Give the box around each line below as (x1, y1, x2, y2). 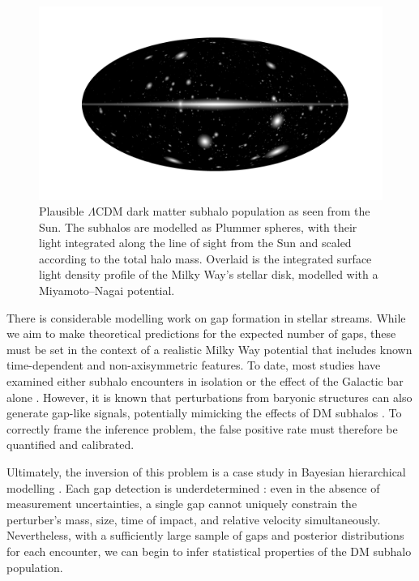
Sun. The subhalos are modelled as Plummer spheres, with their (39, 218, 357, 235)
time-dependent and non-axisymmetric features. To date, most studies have (6, 357, 381, 374)
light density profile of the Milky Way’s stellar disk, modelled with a (39, 266, 378, 283)
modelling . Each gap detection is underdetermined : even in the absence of (6, 479, 380, 496)
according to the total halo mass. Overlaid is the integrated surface (39, 250, 372, 267)
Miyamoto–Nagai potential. (39, 282, 175, 299)
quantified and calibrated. (6, 436, 135, 453)
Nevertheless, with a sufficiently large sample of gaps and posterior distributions (6, 527, 404, 544)
